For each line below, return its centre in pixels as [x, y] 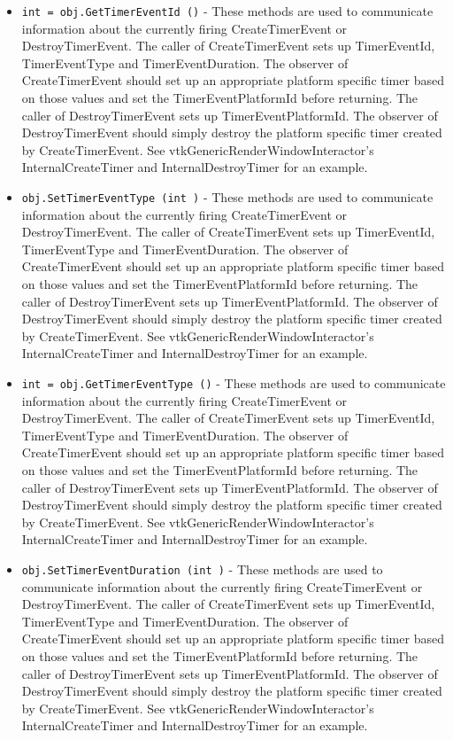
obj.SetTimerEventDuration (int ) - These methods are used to [202, 569]
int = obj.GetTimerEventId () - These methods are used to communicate [227, 11]
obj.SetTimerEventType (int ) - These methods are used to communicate [227, 197]
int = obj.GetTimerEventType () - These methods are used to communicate [234, 383]
